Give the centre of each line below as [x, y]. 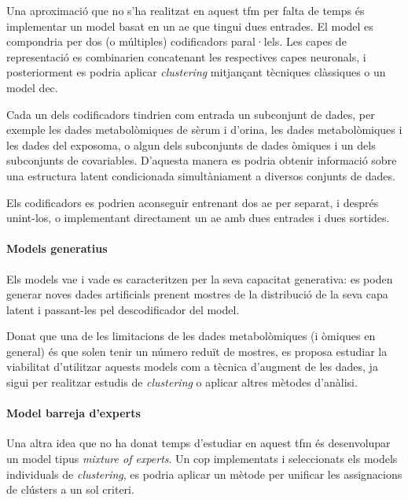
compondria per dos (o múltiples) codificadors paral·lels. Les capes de [176, 41]
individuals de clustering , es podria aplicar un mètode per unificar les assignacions [204, 474]
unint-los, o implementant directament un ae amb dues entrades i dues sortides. [198, 218]
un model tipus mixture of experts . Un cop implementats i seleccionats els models [202, 459]
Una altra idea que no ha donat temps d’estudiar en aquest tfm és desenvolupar [198, 443]
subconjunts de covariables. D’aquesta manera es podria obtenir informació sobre [202, 160]
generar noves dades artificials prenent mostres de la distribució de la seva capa [197, 294]
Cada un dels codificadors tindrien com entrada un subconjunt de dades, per [191, 114]
